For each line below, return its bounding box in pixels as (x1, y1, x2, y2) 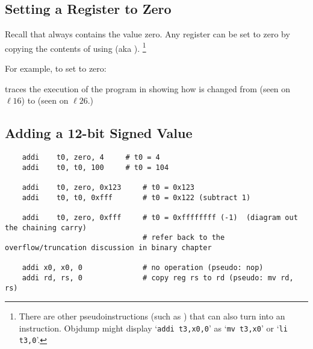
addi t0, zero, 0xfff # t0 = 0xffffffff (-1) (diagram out (22, 213, 298, 222)
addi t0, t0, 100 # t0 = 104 (22, 163, 169, 172)
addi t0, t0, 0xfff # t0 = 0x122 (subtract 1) (22, 193, 251, 202)
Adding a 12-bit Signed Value (5, 124, 193, 142)
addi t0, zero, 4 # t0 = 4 (22, 153, 160, 162)
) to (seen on (21, 94, 69, 107)
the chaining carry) (5, 223, 87, 232)
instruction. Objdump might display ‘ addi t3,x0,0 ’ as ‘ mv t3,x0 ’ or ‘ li (19, 321, 288, 334)
